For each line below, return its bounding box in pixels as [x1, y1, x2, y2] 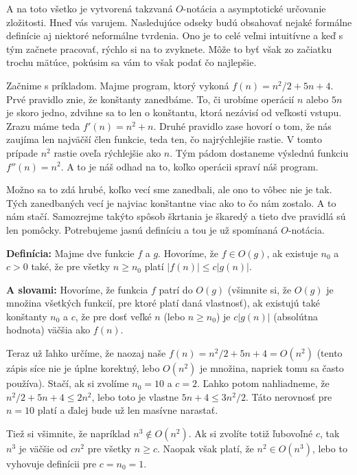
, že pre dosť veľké [75, 309, 152, 323]
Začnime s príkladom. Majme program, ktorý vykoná [6, 78, 229, 92]
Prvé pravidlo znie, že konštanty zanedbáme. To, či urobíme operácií [6, 91, 295, 106]
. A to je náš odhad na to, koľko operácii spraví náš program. [60, 159, 319, 173]
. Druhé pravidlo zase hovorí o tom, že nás [153, 118, 332, 133]
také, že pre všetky [31, 259, 111, 274]
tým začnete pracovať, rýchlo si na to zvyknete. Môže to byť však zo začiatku [6, 41, 332, 56]
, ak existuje [266, 245, 318, 260]
